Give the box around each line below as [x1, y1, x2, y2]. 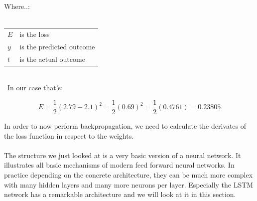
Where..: [4, 1, 30, 11]
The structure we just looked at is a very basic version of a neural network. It [4, 150, 241, 160]
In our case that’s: [7, 82, 63, 93]
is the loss [19, 28, 50, 39]
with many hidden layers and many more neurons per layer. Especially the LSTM [4, 179, 254, 190]
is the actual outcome [19, 53, 85, 64]
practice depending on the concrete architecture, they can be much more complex [4, 169, 253, 180]
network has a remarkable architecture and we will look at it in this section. [4, 189, 236, 200]
